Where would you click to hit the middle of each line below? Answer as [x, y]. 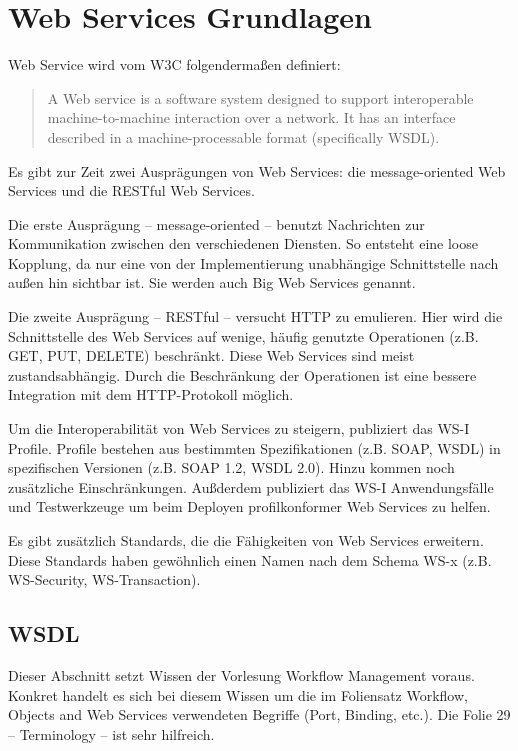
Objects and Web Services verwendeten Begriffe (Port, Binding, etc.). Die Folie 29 [259, 714]
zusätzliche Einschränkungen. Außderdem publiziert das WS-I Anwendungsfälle [251, 486]
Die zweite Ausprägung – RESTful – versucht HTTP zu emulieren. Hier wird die [255, 316]
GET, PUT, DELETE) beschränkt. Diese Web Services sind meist [211, 355]
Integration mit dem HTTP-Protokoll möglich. [151, 394]
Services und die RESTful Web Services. [131, 190]
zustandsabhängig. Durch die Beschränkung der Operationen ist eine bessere [242, 374]
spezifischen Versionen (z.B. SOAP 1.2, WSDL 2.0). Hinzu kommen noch [231, 467]
